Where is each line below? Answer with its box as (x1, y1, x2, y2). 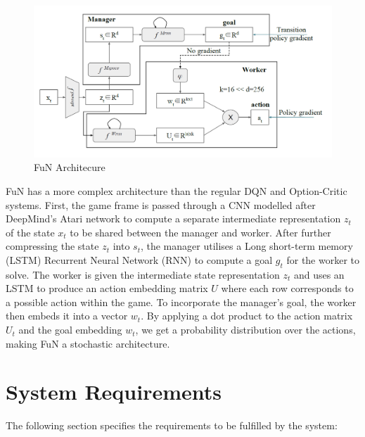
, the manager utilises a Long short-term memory (140, 239, 353, 253)
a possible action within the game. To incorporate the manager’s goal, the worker (6, 294, 357, 309)
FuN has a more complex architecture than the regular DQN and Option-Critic (6, 183, 347, 198)
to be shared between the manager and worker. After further (70, 224, 331, 239)
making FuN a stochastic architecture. (6, 336, 170, 350)
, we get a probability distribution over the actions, (135, 322, 356, 337)
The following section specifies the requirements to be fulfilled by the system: (6, 418, 338, 433)
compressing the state (6, 239, 99, 253)
